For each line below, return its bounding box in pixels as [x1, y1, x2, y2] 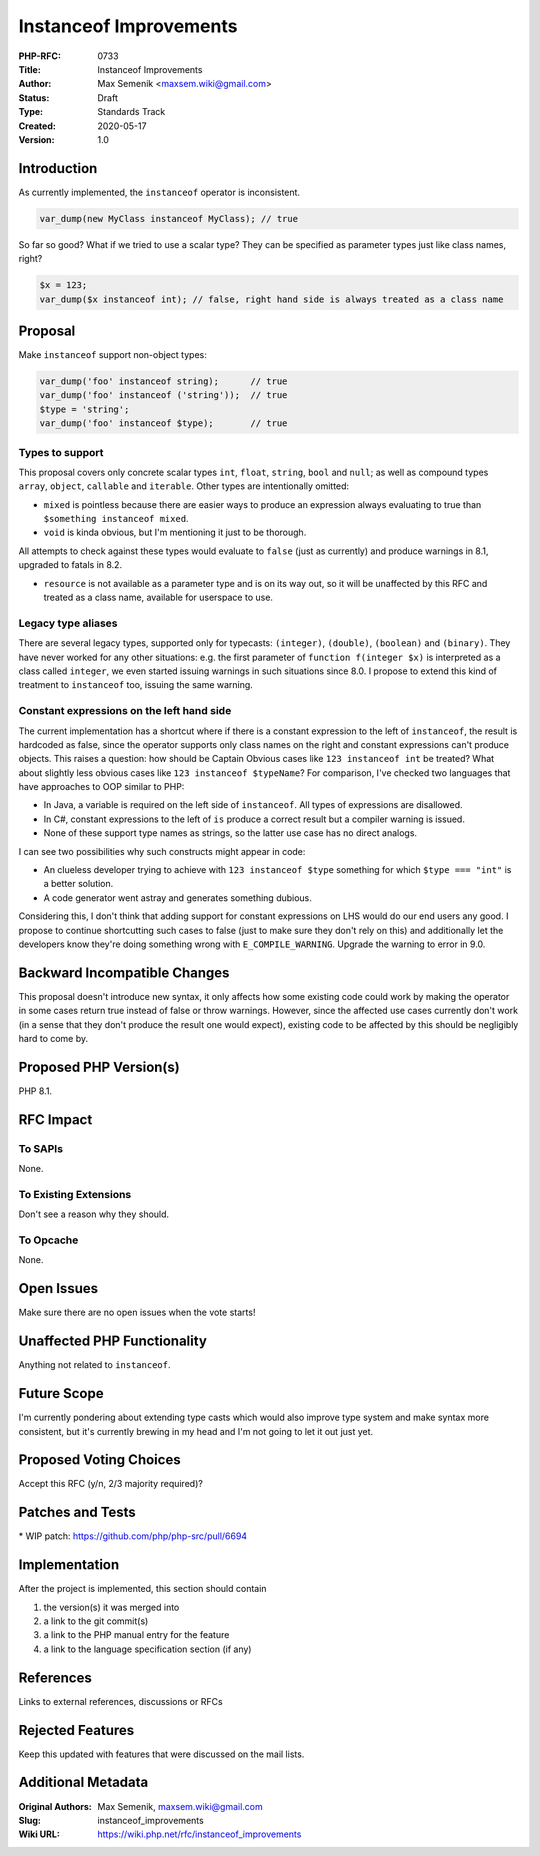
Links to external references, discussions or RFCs [18, 1695, 224, 1707]
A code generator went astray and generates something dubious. [43, 891, 312, 904]
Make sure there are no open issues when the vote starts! [18, 1306, 256, 1319]
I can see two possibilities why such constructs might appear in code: [18, 845, 306, 857]
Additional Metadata [18, 1774, 149, 1791]
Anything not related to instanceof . [18, 1359, 171, 1371]
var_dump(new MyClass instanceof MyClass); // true [39, 213, 299, 224]
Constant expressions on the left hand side [18, 704, 232, 718]
